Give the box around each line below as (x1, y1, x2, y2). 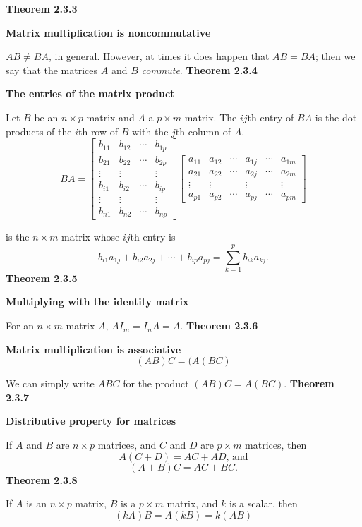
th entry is (130, 229, 176, 244)
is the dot (315, 109, 357, 124)
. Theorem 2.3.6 (180, 318, 258, 333)
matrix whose (61, 229, 120, 244)
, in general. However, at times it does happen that (48, 49, 270, 63)
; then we (315, 49, 356, 63)
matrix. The (184, 109, 237, 124)
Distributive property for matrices (6, 413, 176, 428)
